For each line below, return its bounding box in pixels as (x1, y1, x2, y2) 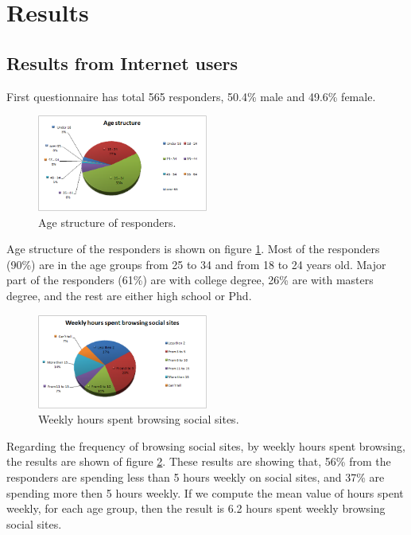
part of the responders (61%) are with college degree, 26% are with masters (6, 271, 374, 288)
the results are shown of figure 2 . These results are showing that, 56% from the (6, 453, 391, 470)
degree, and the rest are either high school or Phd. (6, 287, 252, 303)
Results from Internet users (6, 50, 238, 75)
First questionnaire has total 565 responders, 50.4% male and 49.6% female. (6, 88, 376, 104)
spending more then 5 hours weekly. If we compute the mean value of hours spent (6, 484, 404, 501)
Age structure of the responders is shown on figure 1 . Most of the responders (6, 240, 380, 257)
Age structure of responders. (38, 213, 176, 230)
